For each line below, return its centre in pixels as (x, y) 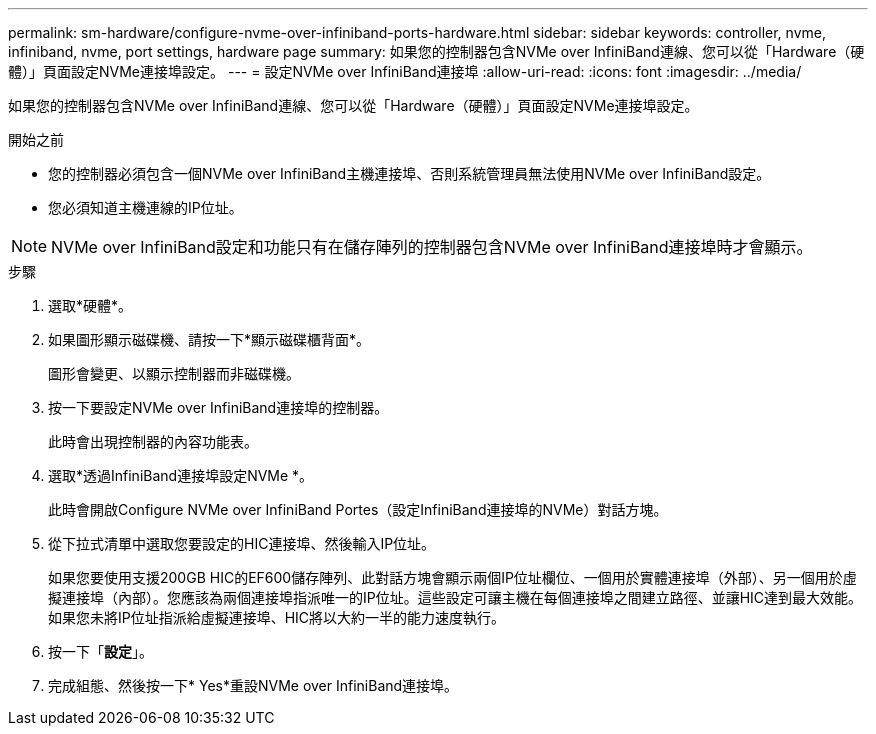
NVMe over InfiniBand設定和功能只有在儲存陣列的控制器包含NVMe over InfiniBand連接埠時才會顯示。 (432, 247)
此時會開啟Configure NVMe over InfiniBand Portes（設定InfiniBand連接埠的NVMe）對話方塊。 (358, 509)
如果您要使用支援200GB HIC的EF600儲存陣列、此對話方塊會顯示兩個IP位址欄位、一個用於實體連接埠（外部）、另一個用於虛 (452, 577)
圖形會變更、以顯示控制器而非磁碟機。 (174, 373)
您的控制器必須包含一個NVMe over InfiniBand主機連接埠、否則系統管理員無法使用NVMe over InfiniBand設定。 (409, 173)
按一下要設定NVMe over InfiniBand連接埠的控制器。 (218, 407)
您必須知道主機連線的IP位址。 (145, 207)
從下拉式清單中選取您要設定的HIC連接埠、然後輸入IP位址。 (242, 543)
